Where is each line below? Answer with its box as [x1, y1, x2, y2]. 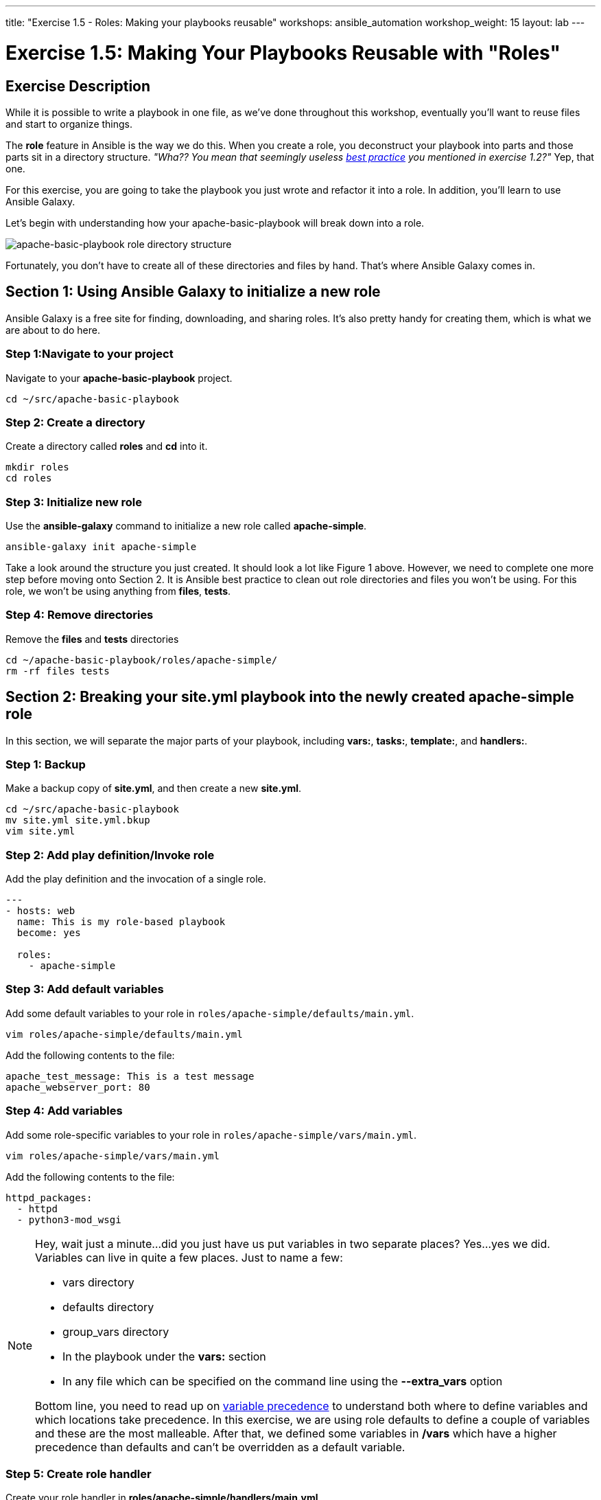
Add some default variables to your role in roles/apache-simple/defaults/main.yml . [5, 1007, 414, 1019]
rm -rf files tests [5, 665, 110, 677]
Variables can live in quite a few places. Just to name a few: [35, 1250, 343, 1264]
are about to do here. [5, 323, 100, 336]
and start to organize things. [5, 117, 133, 130]
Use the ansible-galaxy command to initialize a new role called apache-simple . [5, 520, 367, 532]
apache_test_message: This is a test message [5, 1070, 255, 1082]
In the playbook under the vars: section [62, 1349, 266, 1363]
